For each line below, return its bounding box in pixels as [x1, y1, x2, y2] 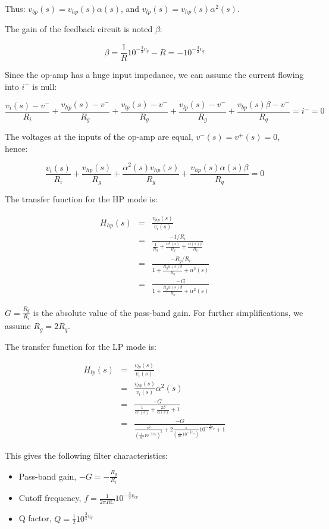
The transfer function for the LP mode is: [5, 340, 157, 352]
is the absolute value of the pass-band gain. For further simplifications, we [33, 306, 303, 318]
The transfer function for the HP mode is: [5, 193, 158, 205]
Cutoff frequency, [18, 492, 82, 504]
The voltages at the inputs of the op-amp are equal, [5, 130, 193, 143]
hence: [5, 142, 28, 154]
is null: [32, 80, 57, 92]
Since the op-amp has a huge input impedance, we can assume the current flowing [5, 68, 304, 81]
